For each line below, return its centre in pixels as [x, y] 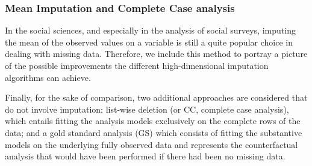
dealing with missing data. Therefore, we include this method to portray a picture [156, 54]
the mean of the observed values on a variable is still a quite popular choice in [149, 42]
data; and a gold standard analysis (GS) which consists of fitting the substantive [154, 132]
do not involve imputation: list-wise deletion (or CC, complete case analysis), [147, 109]
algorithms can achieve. [48, 77]
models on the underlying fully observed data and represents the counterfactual [151, 144]
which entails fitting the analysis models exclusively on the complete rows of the [153, 121]
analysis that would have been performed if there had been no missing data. [145, 156]
